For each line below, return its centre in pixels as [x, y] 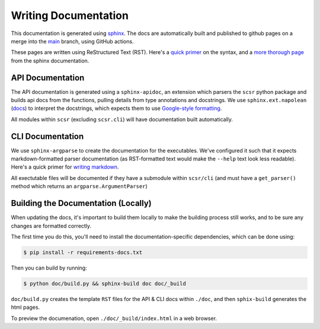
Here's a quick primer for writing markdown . [65, 167]
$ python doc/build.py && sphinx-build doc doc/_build [105, 283]
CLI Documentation [47, 136]
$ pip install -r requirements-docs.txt [83, 252]
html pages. [25, 307]
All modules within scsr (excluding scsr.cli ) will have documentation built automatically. [122, 119]
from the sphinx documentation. [50, 61]
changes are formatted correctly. [51, 226]
